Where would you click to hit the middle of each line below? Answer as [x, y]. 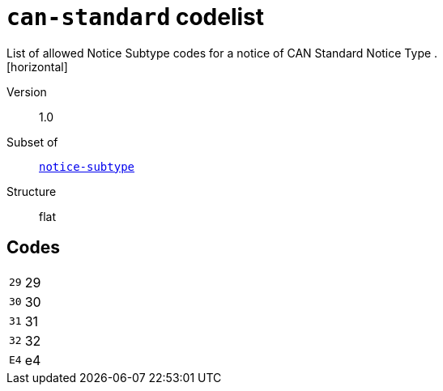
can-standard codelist [136, 17]
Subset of [32, 142]
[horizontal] [37, 66]
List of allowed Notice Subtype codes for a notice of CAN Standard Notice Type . [222, 53]
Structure [32, 191]
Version [27, 91]
